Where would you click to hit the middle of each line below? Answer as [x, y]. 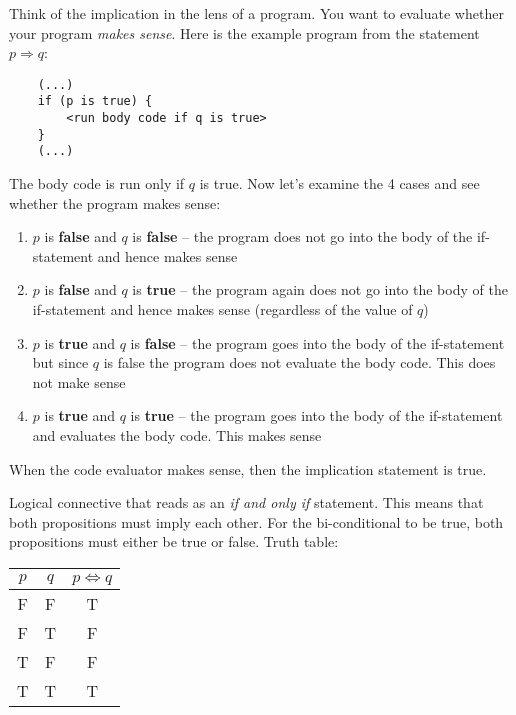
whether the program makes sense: [115, 202]
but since [60, 362]
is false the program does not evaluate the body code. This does [299, 362]
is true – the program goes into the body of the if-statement [316, 415]
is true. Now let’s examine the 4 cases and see [339, 183]
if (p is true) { [95, 101]
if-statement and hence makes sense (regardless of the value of [222, 309]
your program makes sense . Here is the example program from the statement [244, 32]
